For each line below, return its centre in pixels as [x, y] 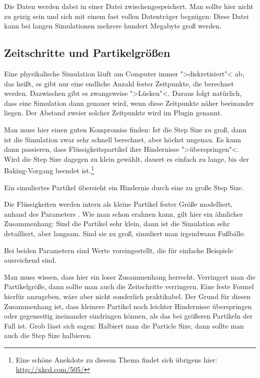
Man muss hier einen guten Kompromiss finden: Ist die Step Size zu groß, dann [125, 129]
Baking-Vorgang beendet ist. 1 [49, 170]
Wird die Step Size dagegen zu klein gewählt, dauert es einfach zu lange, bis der [126, 159]
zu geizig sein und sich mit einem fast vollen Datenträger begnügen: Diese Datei [126, 16]
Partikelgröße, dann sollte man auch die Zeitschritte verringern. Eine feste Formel [129, 286]
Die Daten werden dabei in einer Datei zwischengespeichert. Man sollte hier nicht [129, 6]
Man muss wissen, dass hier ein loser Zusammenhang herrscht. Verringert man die [130, 276]
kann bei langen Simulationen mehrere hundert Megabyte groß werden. [113, 26]
